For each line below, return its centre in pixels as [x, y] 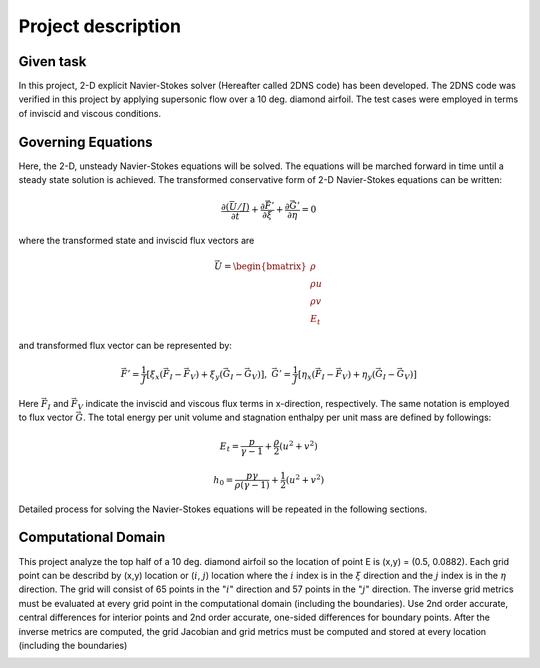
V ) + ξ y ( [207, 375]
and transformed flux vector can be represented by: [125, 345]
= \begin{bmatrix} [265, 266]
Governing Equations [86, 141]
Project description [100, 26]
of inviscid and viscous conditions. [90, 113]
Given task [52, 61]
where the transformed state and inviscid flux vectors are [136, 240]
